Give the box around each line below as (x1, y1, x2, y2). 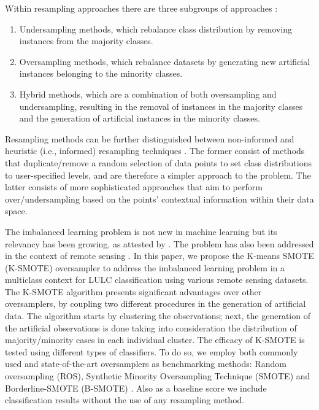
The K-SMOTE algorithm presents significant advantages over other (5, 285, 262, 298)
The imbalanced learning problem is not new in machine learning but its (5, 225, 277, 238)
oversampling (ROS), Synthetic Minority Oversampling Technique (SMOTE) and (5, 369, 310, 382)
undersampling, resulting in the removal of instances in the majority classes (19, 99, 303, 112)
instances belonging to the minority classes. (19, 67, 183, 80)
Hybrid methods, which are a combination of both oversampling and (19, 87, 277, 100)
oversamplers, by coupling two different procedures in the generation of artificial (5, 297, 306, 310)
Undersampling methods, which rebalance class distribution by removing (19, 22, 293, 35)
